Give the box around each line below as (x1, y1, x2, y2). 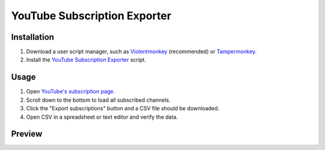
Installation (11, 32, 54, 42)
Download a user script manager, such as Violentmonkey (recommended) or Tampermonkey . (26, 48, 257, 55)
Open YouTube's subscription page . (26, 88, 116, 95)
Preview (11, 129, 43, 139)
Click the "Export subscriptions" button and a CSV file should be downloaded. (26, 105, 220, 112)
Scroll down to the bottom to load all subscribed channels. (26, 96, 171, 104)
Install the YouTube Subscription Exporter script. (26, 56, 146, 63)
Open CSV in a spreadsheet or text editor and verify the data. (26, 113, 178, 120)
